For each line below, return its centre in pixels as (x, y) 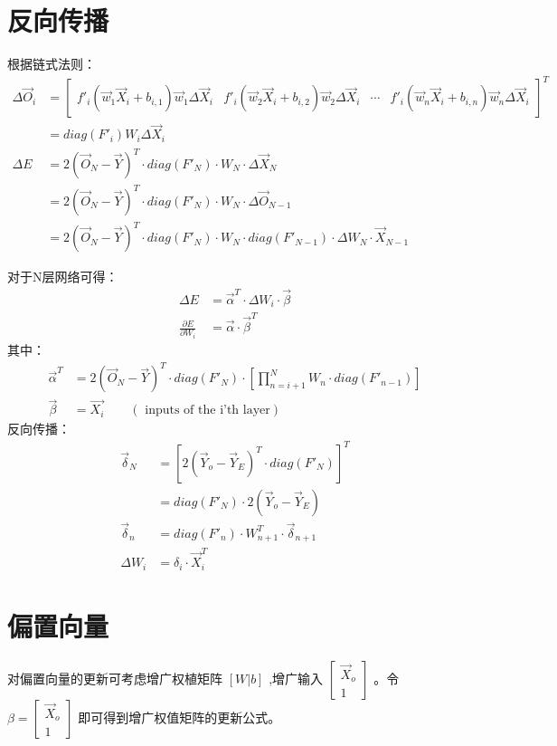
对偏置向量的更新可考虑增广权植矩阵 (115, 678)
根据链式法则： (52, 64)
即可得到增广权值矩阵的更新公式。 (179, 717)
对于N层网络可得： (63, 277)
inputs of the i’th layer (208, 411)
